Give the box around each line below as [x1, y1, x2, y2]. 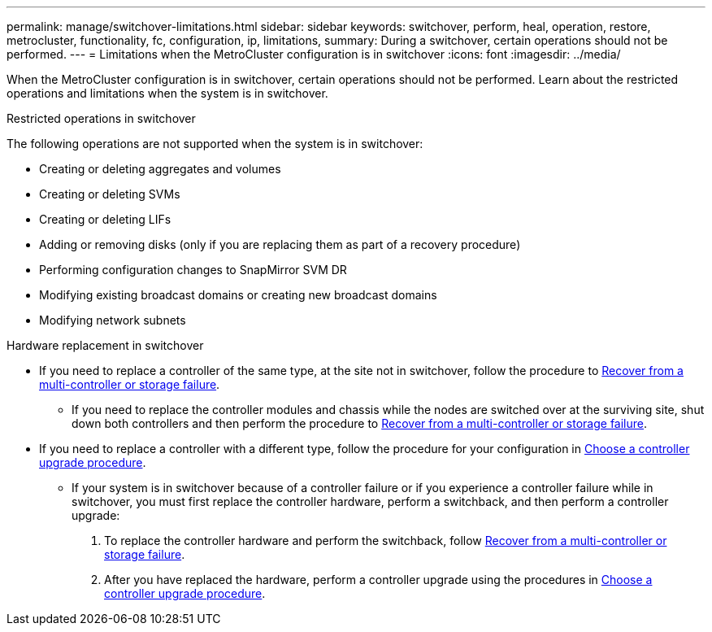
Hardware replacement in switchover [7, 338, 204, 352]
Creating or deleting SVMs [39, 187, 180, 201]
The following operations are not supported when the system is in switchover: [7, 137, 423, 150]
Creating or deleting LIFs [39, 212, 171, 226]
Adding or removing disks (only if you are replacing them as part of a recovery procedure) [39, 238, 521, 251]
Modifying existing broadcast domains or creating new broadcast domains [39, 288, 437, 302]
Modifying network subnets [39, 313, 186, 327]
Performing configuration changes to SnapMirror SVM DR [39, 263, 347, 277]
